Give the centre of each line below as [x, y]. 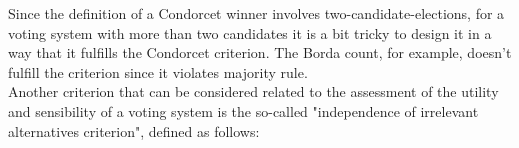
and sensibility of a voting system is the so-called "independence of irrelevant [243, 110]
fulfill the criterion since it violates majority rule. [158, 71]
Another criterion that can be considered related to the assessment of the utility [253, 91]
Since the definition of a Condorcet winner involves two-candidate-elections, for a [256, 13]
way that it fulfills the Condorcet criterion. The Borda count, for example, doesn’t [260, 52]
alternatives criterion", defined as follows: [134, 130]
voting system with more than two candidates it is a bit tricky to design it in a [250, 32]
